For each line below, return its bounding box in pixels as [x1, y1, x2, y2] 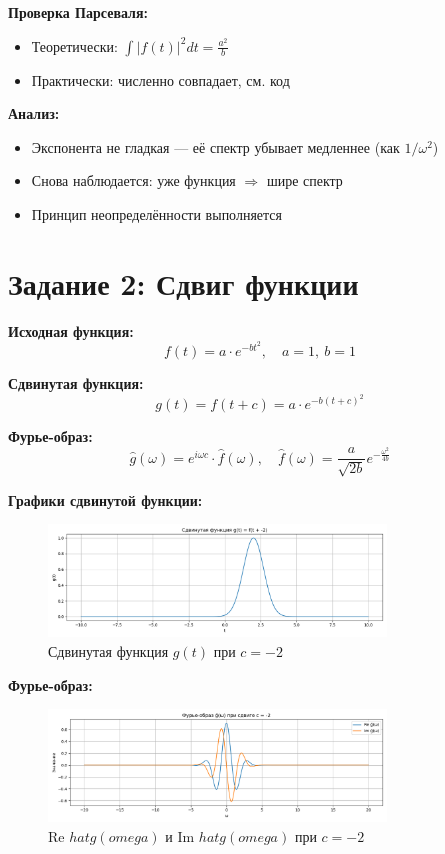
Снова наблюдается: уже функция [31, 170, 236, 191]
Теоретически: [31, 35, 118, 56]
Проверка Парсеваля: [8, 2, 148, 22]
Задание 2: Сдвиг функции [8, 262, 359, 303]
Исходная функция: [8, 320, 134, 341]
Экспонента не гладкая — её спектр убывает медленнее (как [31, 136, 400, 157]
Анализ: [8, 103, 60, 124]
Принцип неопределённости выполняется [31, 203, 283, 224]
